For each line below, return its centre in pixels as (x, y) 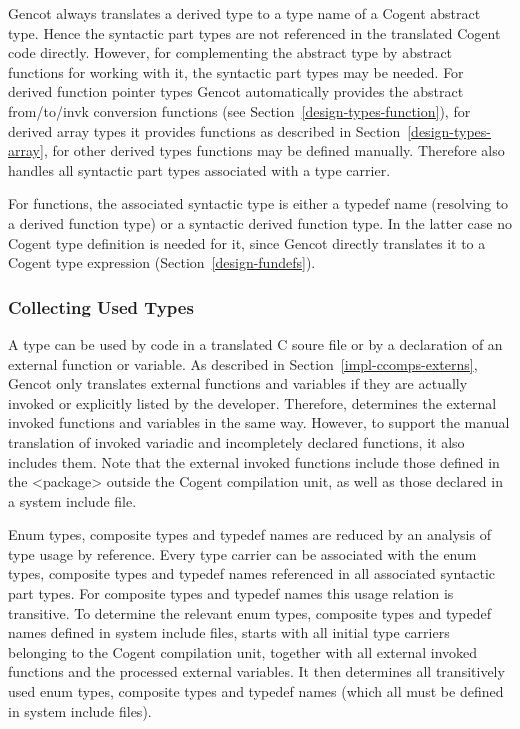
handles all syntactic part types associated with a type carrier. (199, 169)
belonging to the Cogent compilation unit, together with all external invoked (243, 651)
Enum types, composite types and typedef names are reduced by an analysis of (249, 534)
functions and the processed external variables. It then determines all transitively (256, 671)
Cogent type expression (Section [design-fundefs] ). (162, 262)
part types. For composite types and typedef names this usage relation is (231, 593)
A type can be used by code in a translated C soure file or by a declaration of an (255, 343)
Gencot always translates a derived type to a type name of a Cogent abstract (244, 13)
